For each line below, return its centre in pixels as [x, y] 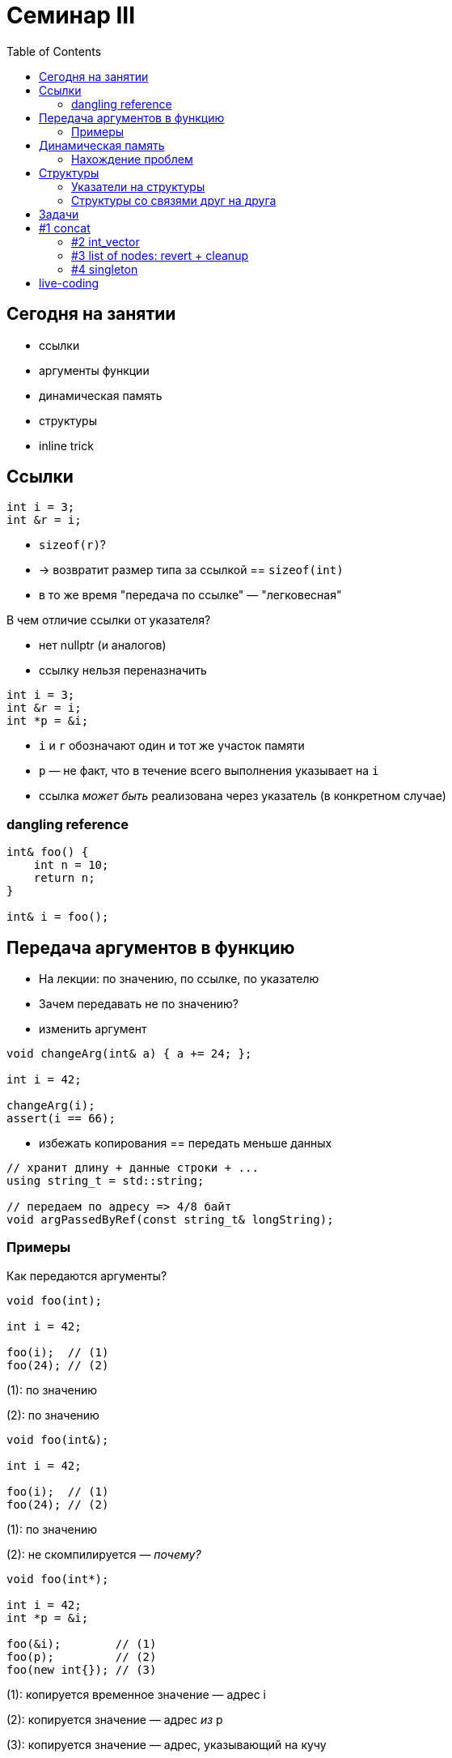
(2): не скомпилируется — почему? [104, 1554]
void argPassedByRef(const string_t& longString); [170, 1220]
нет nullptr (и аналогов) [103, 645]
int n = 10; [71, 865]
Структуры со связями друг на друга [174, 200]
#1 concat [65, 228]
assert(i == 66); [61, 1119]
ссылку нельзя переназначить [123, 670]
